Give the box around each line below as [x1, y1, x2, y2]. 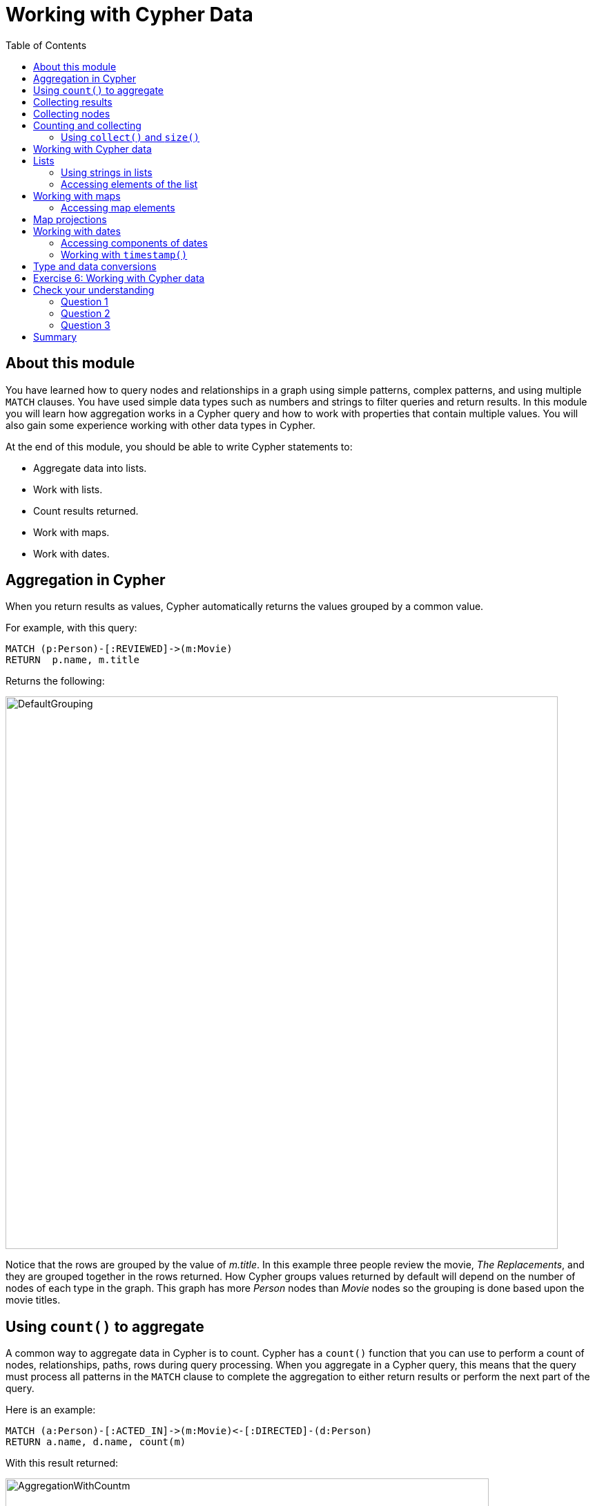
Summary [33, 330, 77, 343]
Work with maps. [33, 526, 110, 538]
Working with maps [33, 189, 121, 202]
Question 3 [61, 318, 110, 331]
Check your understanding [33, 283, 155, 296]
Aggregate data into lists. [33, 461, 147, 474]
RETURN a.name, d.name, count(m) [6, 1436, 186, 1448]
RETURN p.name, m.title [6, 654, 139, 666]
